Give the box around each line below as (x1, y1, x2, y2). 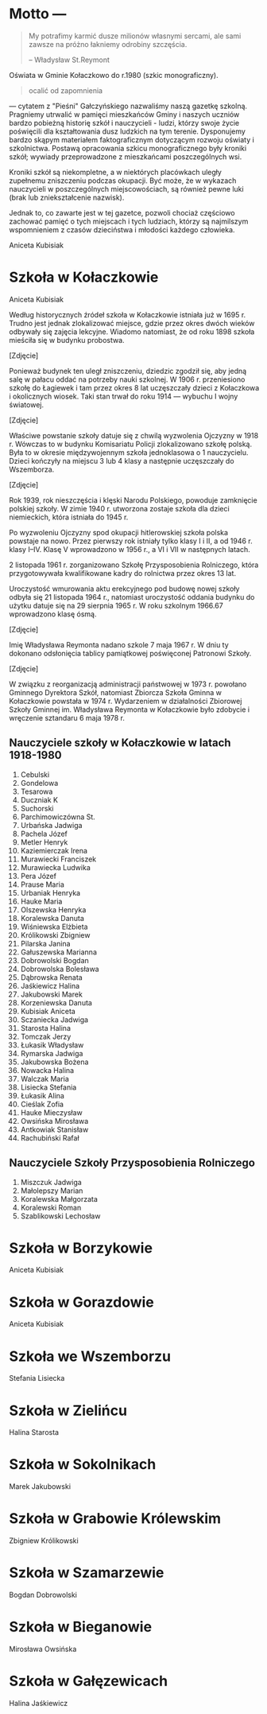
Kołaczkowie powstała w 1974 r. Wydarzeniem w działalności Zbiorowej (9, 696, 242, 705)
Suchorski (20, 803, 54, 813)
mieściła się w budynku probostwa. (9, 335, 126, 344)
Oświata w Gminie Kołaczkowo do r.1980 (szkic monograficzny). (9, 70, 219, 80)
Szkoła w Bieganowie (9, 1618, 153, 1636)
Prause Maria (20, 880, 64, 889)
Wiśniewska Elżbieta (20, 922, 88, 931)
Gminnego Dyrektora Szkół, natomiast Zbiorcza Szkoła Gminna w (9, 687, 222, 697)
